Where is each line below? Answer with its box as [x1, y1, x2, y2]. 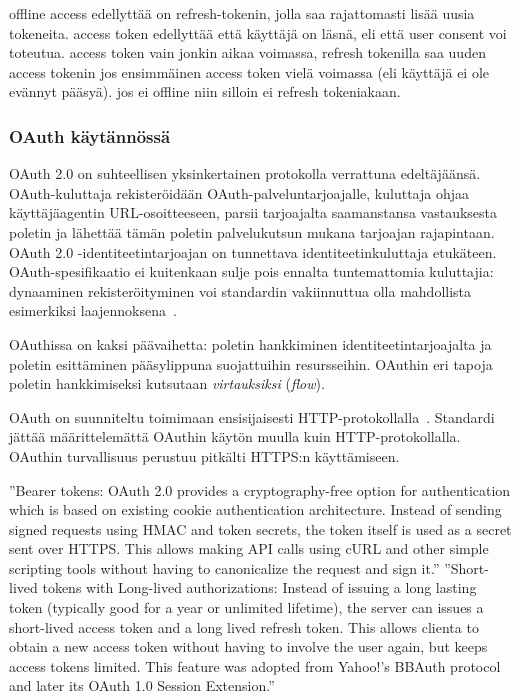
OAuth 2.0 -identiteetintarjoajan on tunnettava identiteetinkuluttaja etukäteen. [9, 241, 497, 262]
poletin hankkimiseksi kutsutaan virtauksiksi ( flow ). [9, 373, 325, 394]
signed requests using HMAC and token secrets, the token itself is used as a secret [9, 518, 512, 539]
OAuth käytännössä [9, 123, 171, 148]
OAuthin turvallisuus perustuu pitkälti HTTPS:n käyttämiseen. [9, 445, 400, 466]
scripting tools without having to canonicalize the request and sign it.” [9, 557, 440, 578]
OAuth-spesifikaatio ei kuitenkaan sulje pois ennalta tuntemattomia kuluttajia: [9, 261, 494, 282]
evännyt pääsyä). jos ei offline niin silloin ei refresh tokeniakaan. [9, 81, 401, 102]
